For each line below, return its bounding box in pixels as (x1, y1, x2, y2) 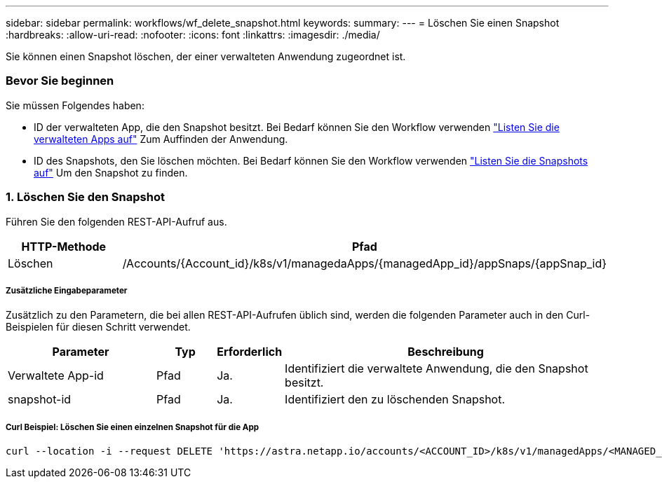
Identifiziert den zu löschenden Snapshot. (285, 392, 506, 407)
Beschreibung (407, 345, 484, 359)
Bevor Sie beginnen (6, 74, 114, 88)
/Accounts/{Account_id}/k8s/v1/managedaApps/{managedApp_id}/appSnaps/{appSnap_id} (122, 256, 607, 270)
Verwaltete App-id (8, 368, 104, 383)
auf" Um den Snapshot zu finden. (34, 166, 188, 179)
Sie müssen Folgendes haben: (6, 99, 144, 111)
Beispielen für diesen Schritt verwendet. (6, 321, 191, 333)
